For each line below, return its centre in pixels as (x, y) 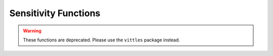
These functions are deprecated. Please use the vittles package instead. (102, 40)
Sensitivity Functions (55, 13)
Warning (32, 31)
